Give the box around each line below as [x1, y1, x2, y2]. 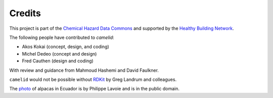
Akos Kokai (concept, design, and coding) [22, 43, 110, 50]
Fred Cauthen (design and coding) [22, 58, 94, 64]
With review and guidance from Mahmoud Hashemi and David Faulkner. [9, 67, 159, 73]
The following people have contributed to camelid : [9, 34, 115, 40]
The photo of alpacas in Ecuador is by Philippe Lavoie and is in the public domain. [9, 86, 179, 92]
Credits [9, 8, 41, 19]
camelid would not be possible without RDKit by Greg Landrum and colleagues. [9, 76, 177, 82]
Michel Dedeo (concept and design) [22, 51, 97, 57]
